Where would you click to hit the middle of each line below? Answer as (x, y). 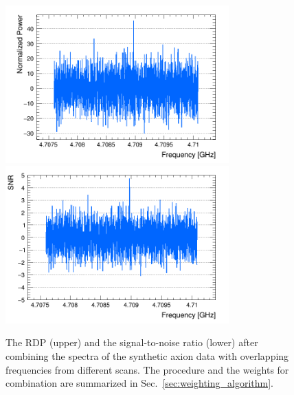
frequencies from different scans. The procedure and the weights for (147, 369)
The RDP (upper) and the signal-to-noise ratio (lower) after (132, 342)
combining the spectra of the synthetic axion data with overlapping (147, 355)
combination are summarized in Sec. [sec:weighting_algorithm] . (139, 383)
